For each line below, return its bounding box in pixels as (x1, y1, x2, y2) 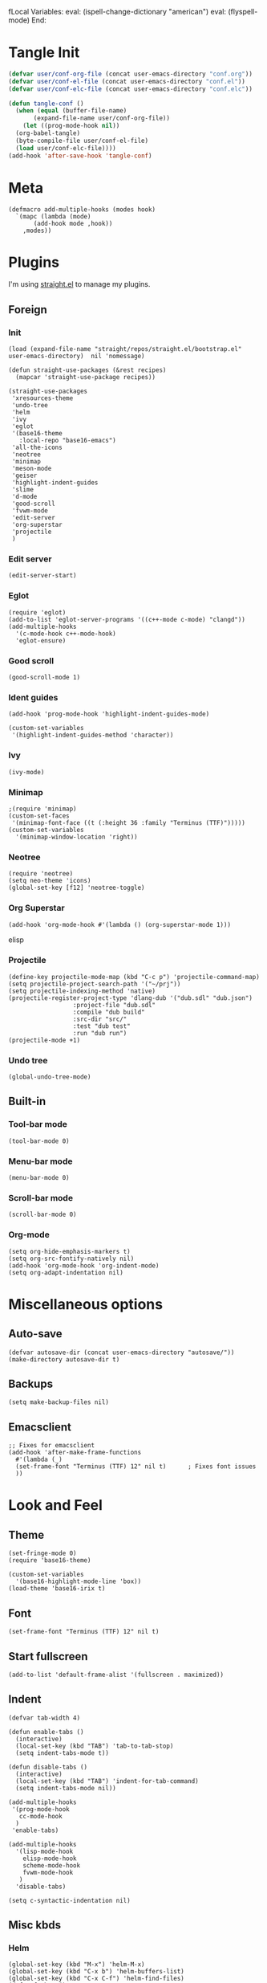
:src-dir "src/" (72, 1015, 127, 1023)
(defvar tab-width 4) (8, 1714, 81, 1722)
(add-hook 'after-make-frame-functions (8, 1449, 142, 1457)
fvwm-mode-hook (22, 1868, 74, 1876)
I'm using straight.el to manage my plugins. (8, 279, 151, 289)
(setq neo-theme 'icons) (8, 877, 91, 885)
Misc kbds (8, 1919, 62, 1932)
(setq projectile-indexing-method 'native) (8, 987, 156, 995)
